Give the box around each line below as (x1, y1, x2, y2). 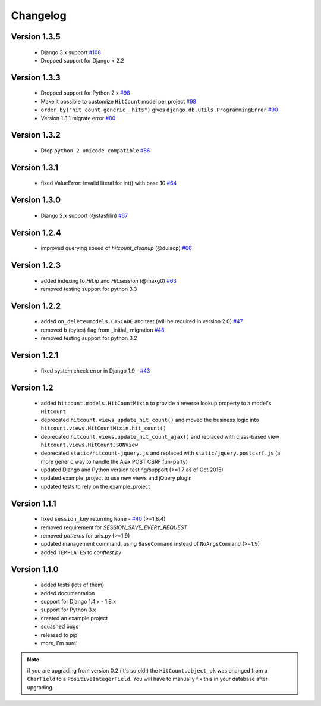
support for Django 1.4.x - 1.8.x (40, 598, 116, 605)
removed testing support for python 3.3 (40, 285, 137, 292)
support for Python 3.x (40, 606, 96, 613)
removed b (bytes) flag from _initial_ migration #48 (40, 326, 165, 333)
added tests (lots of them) (40, 581, 105, 589)
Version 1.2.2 (11, 301, 61, 311)
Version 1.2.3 (11, 260, 61, 270)
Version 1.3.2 (11, 130, 61, 140)
